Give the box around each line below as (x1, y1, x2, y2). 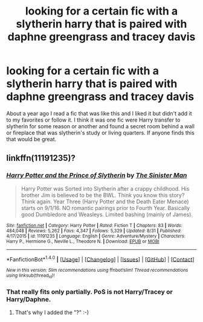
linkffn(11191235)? (6, 153, 76, 163)
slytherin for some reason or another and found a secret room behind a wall (6, 122, 195, 130)
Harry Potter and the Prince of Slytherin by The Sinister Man (6, 171, 187, 180)
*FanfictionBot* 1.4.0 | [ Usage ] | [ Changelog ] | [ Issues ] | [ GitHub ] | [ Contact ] (6, 254, 195, 263)
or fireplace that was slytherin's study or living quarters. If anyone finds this (6, 129, 195, 136)
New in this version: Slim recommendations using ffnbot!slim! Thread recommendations (6, 268, 188, 274)
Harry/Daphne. (6, 295, 51, 303)
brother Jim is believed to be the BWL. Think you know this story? (21, 191, 185, 199)
